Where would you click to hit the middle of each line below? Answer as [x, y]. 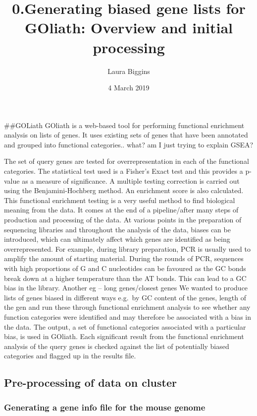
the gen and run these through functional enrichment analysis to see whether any [127, 307]
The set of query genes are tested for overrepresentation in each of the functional [127, 161]
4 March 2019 [129, 88]
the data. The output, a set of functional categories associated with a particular [125, 326]
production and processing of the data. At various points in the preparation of [123, 220]
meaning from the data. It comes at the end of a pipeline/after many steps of [121, 210]
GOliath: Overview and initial [129, 28]
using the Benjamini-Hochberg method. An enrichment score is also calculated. [124, 190]
